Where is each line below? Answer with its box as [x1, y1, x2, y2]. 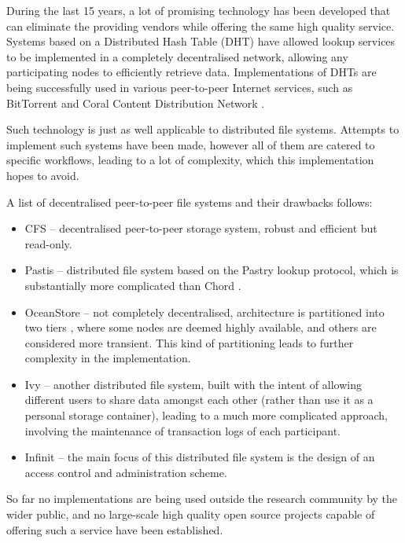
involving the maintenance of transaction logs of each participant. [24, 422, 341, 438]
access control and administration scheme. [24, 464, 227, 480]
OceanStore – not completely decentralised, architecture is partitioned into [24, 303, 385, 320]
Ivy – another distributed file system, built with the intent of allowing [24, 376, 362, 392]
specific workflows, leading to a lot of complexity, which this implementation [6, 152, 374, 168]
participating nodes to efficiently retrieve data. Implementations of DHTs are [6, 64, 377, 80]
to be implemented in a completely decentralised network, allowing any [6, 48, 348, 64]
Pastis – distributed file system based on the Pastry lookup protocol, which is [24, 262, 399, 278]
